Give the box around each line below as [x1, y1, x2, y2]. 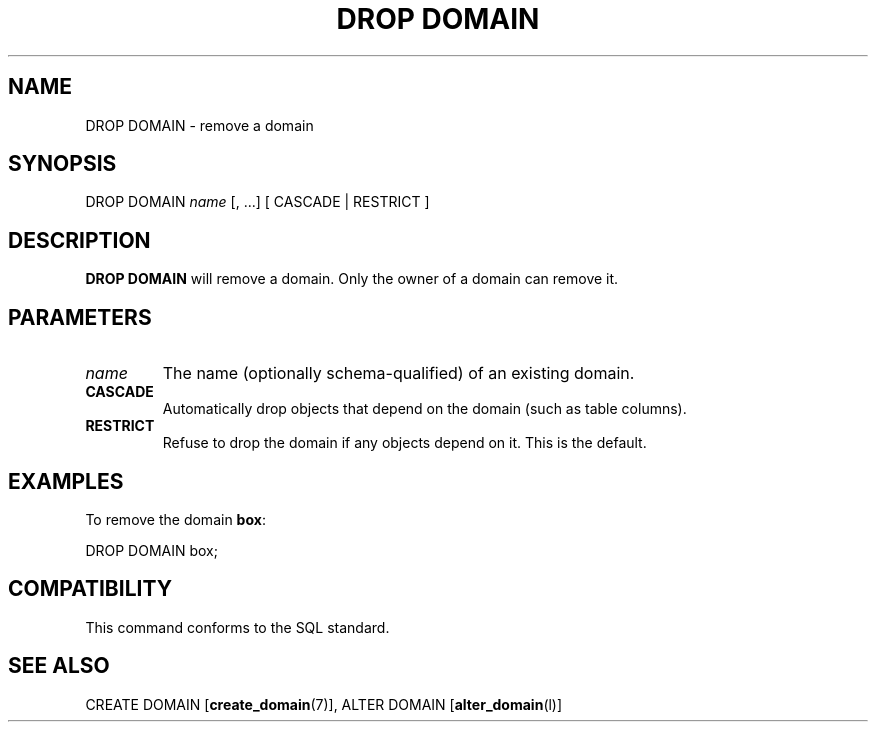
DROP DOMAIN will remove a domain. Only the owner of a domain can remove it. [85, 270, 619, 288]
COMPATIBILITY [8, 576, 172, 602]
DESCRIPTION [8, 227, 151, 253]
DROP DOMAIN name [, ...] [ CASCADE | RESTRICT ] [85, 193, 430, 211]
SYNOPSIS [8, 151, 117, 177]
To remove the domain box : [85, 510, 266, 528]
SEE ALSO [8, 653, 110, 679]
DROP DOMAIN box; [85, 541, 218, 559]
